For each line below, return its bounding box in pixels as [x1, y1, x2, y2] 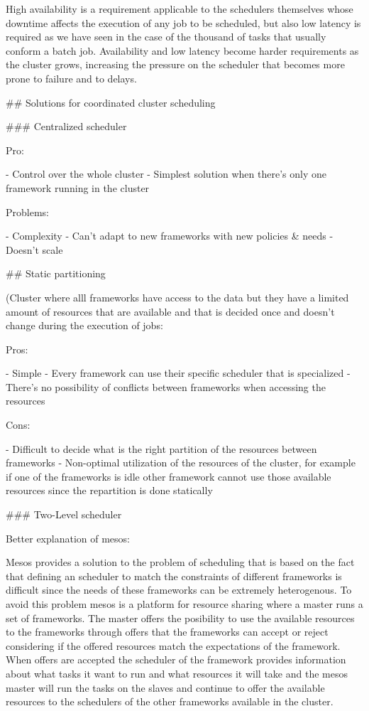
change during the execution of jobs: [6, 318, 163, 333]
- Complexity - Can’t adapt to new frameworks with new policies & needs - [6, 228, 334, 243]
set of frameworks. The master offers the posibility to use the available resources [6, 610, 355, 625]
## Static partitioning [6, 266, 106, 281]
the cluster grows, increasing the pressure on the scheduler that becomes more [6, 57, 345, 72]
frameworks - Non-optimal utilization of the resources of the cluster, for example [6, 455, 356, 470]
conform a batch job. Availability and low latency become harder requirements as [6, 43, 359, 58]
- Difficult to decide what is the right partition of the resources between [6, 441, 317, 456]
